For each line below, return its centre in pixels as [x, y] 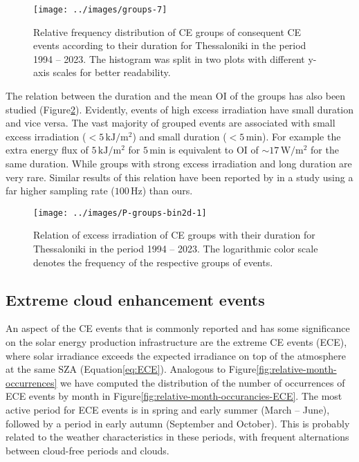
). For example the [302, 136]
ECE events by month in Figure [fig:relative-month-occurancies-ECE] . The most [174, 396]
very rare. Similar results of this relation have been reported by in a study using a [179, 177]
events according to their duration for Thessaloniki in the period [170, 45]
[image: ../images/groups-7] [100, 10]
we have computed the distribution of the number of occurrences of [203, 382]
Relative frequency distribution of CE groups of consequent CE [167, 31]
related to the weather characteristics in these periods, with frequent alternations [177, 437]
